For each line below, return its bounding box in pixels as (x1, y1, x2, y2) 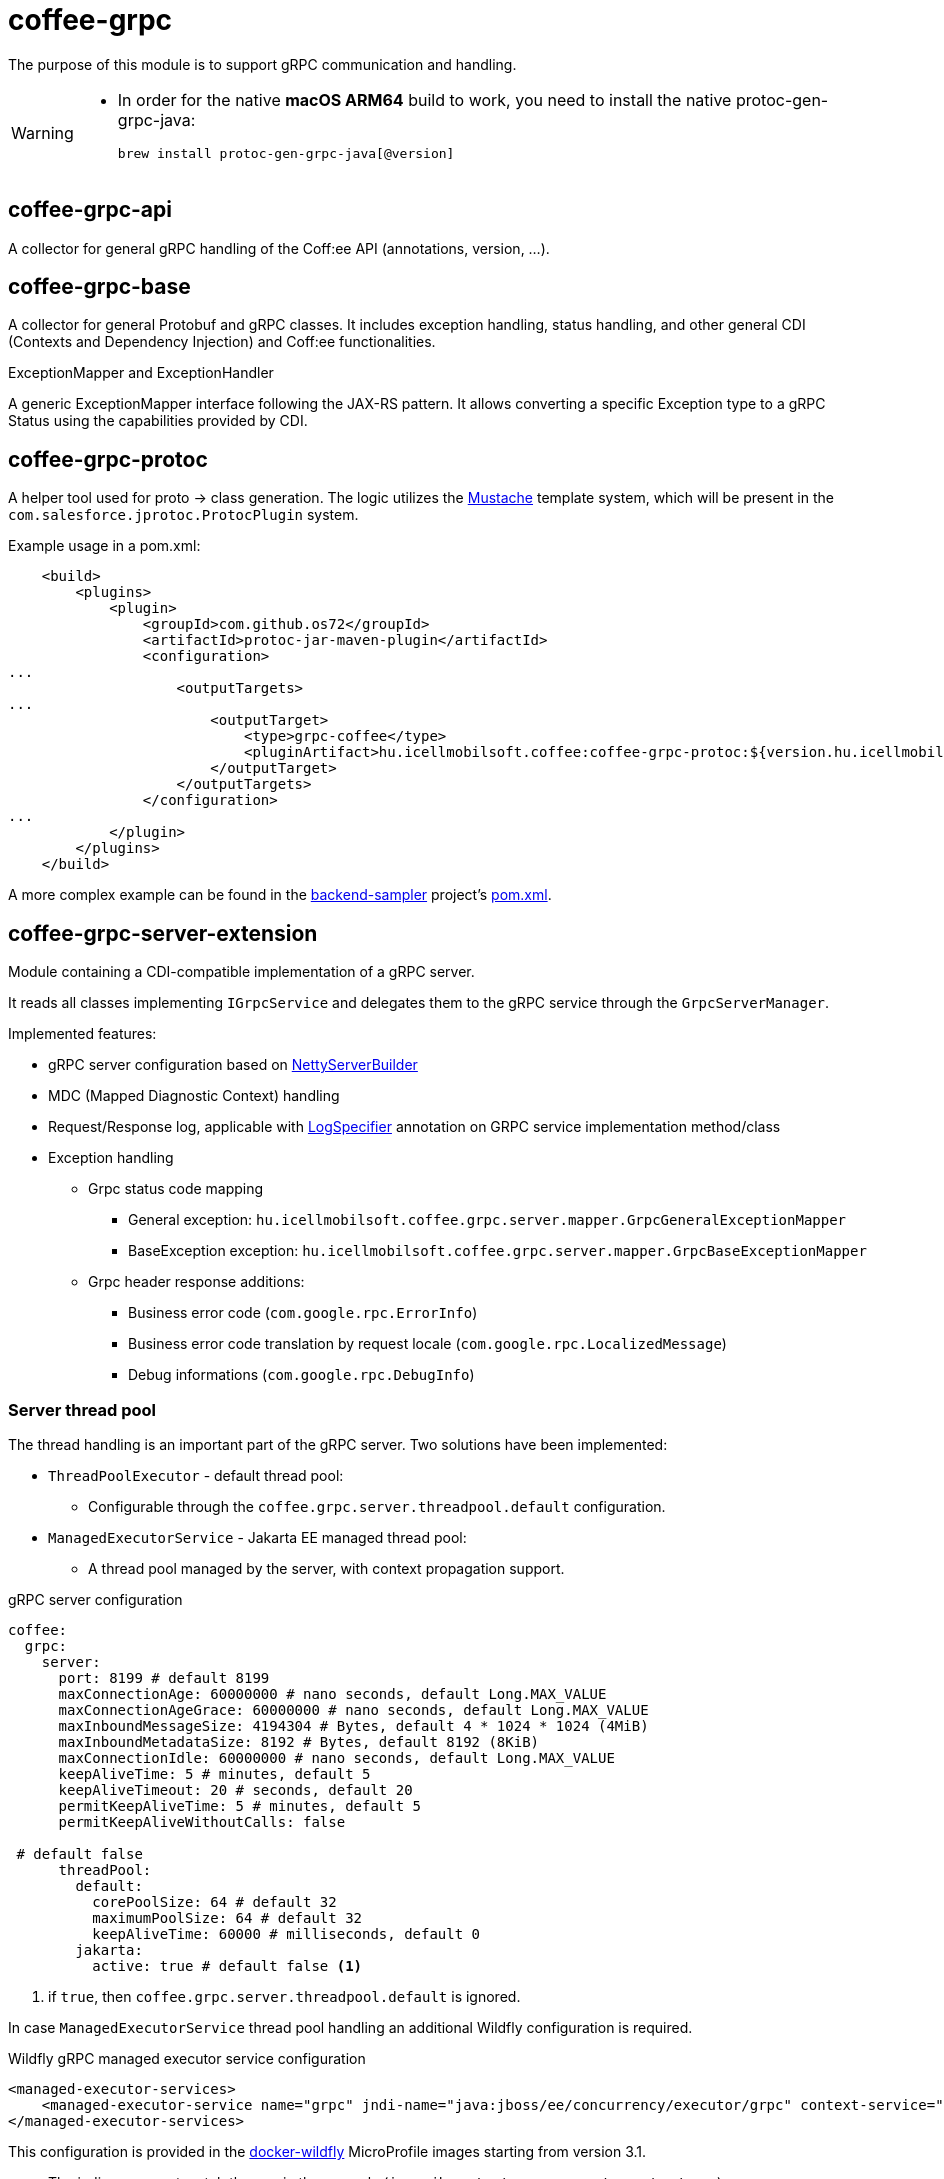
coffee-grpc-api (8, 197, 172, 223)
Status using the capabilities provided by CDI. (8, 412, 308, 430)
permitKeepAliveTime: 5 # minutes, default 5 (58, 1797, 422, 1814)
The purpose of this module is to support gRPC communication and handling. (8, 55, 517, 73)
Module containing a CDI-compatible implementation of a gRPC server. (8, 963, 475, 981)
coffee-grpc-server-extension (8, 920, 318, 946)
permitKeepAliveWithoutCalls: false (58, 1813, 346, 1830)
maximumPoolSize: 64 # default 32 (92, 1909, 363, 1926)
